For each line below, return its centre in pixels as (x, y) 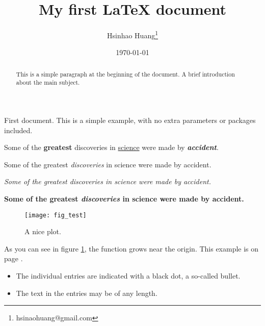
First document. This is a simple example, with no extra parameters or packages (130, 120)
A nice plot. (43, 231)
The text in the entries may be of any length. (87, 293)
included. (18, 130)
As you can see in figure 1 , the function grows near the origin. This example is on (131, 248)
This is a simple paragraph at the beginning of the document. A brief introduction (125, 74)
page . (14, 258)
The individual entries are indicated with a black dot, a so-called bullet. (128, 276)
